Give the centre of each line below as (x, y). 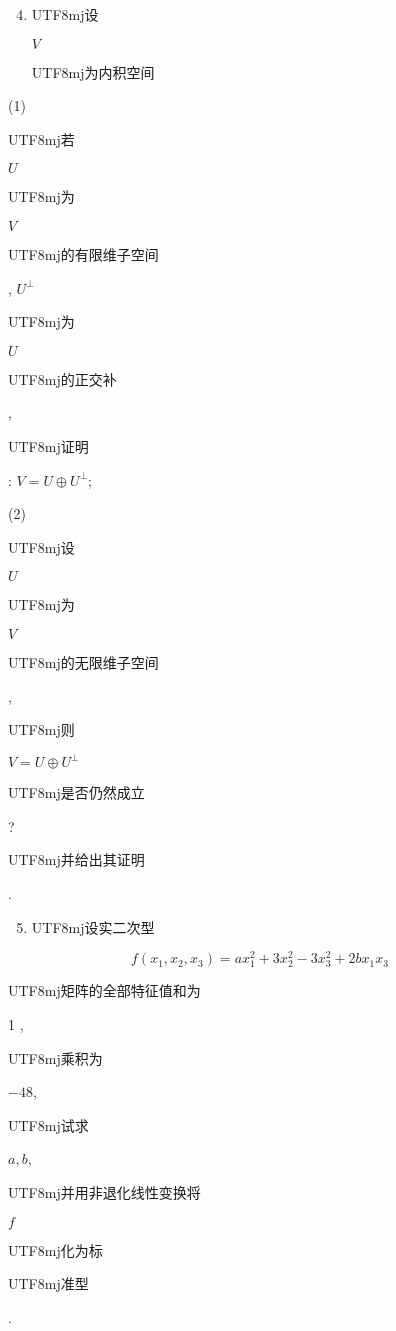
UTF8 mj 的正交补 (62, 378)
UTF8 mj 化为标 (55, 1249)
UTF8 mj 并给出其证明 (76, 859)
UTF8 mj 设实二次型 (93, 926)
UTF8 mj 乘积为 (55, 1057)
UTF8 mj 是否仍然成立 (76, 792)
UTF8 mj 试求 (48, 1124)
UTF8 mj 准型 (48, 1283)
